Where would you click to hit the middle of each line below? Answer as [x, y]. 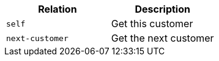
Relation [58, 9]
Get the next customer [162, 38]
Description [162, 9]
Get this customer [152, 24]
